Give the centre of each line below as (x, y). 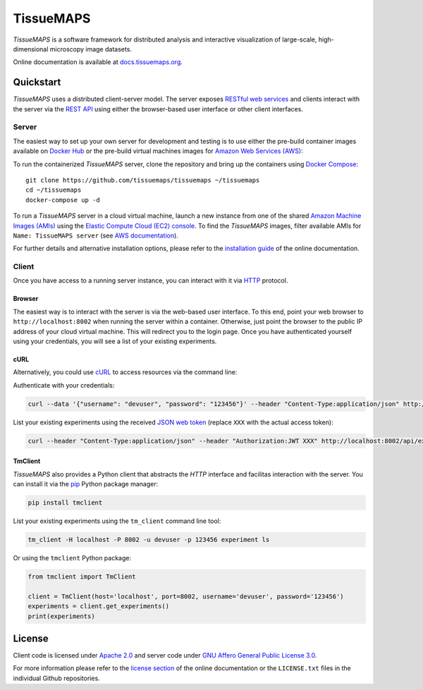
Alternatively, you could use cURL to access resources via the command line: (125, 372)
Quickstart (37, 82)
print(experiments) (61, 616)
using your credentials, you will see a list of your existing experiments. (115, 341)
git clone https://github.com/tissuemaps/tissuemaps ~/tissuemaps (143, 180)
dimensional (31, 49)
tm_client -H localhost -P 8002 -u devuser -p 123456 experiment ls (149, 540)
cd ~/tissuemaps (54, 190)
